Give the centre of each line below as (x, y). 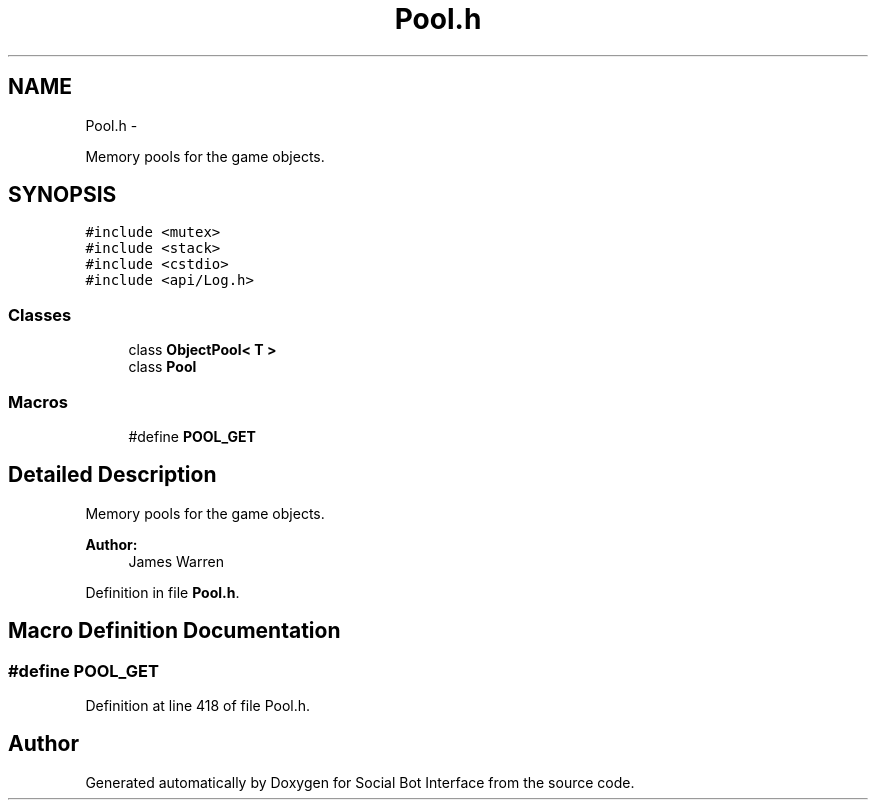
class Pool (162, 367)
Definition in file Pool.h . (162, 592)
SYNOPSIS (62, 195)
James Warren (176, 561)
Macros (38, 401)
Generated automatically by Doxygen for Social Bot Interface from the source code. (360, 782)
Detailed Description (112, 475)
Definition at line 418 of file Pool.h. (198, 705)
